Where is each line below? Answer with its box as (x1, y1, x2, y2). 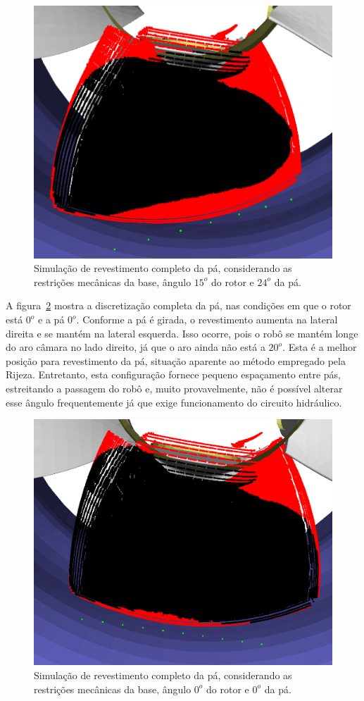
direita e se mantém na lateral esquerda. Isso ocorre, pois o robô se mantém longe (6, 325, 358, 340)
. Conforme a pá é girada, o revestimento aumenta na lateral (76, 312, 338, 327)
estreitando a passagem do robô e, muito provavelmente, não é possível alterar (6, 380, 343, 395)
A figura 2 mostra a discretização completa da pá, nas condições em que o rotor (6, 298, 351, 313)
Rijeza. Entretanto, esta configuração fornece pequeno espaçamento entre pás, (6, 367, 341, 382)
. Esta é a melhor (282, 340, 357, 354)
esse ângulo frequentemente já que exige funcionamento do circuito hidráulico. (6, 395, 342, 409)
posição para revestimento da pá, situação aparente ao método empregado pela (6, 353, 346, 368)
